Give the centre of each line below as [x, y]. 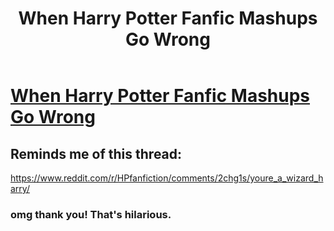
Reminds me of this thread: [96, 153]
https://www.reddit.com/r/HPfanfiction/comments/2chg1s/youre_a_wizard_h [167, 178]
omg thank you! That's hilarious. [91, 214]
